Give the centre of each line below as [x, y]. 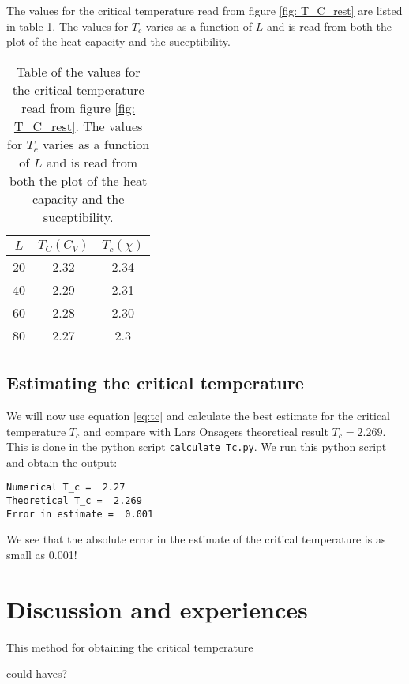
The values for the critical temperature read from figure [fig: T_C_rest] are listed [204, 10]
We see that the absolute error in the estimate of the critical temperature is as [196, 539]
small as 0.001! [42, 554]
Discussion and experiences [157, 609]
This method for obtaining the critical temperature [130, 646]
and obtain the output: [62, 462]
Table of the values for [78, 71]
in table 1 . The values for [68, 26]
